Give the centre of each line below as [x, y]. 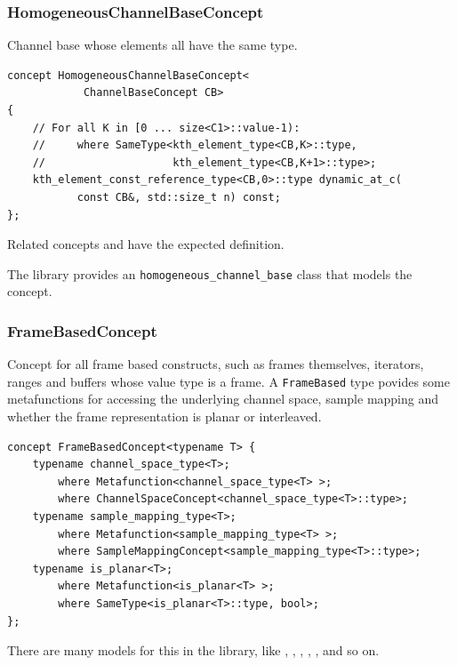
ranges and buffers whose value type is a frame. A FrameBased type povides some [228, 381]
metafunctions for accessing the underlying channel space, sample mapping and [223, 399]
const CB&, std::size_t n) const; [179, 197]
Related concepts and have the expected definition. [146, 244]
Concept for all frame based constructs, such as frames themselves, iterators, [216, 364]
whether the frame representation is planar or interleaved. [164, 417]
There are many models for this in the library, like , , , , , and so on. [193, 650]
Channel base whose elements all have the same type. [152, 45]
